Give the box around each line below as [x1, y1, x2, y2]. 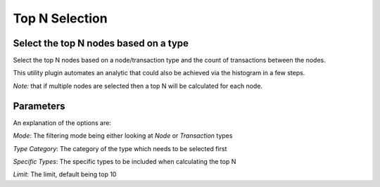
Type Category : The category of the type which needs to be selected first [13, 144, 227, 153]
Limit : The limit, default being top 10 [13, 170, 117, 179]
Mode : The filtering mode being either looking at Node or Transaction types [13, 131, 233, 140]
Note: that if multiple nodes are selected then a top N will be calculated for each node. [13, 82, 263, 90]
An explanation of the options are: [13, 118, 112, 127]
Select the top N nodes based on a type [13, 37, 189, 49]
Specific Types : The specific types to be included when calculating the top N [13, 157, 236, 165]
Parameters [13, 100, 65, 112]
